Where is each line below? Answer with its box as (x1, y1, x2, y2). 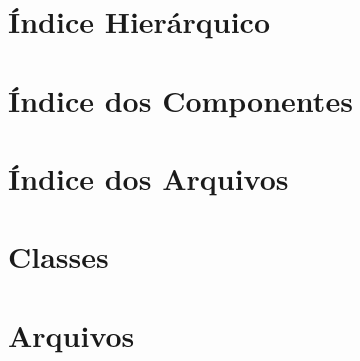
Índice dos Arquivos (8, 157, 289, 198)
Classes (8, 236, 109, 277)
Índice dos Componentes (8, 79, 353, 120)
